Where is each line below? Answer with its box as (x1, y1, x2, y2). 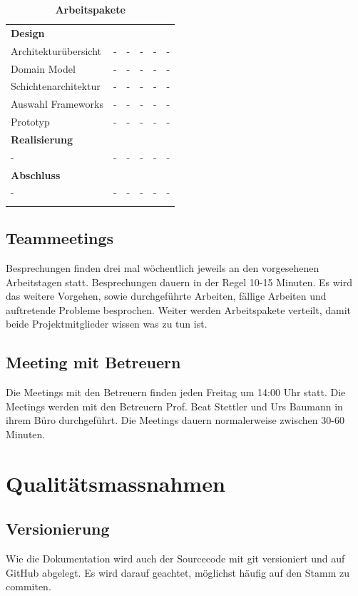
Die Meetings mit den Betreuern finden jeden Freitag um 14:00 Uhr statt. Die (6, 385, 346, 400)
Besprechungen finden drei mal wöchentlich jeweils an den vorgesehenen (6, 260, 319, 275)
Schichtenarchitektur (11, 79, 101, 94)
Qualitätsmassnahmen (6, 468, 225, 497)
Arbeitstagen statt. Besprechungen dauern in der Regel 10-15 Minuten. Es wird (6, 274, 353, 289)
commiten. (6, 579, 51, 594)
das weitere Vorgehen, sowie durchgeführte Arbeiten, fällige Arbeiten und (6, 288, 327, 303)
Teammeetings (6, 227, 114, 249)
